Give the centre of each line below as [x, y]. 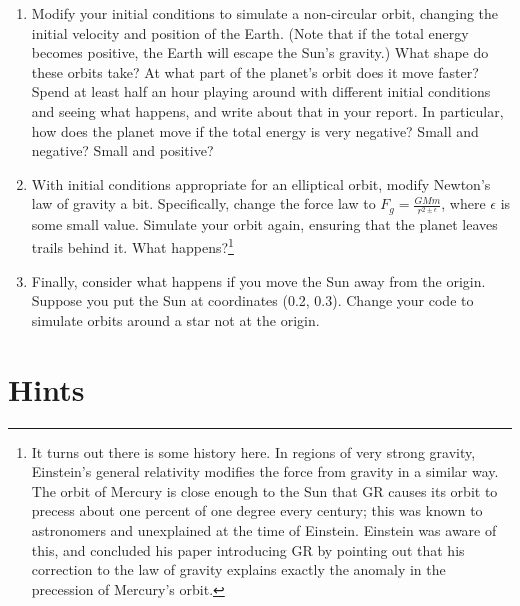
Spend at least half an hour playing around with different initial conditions [261, 91]
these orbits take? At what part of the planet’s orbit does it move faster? [255, 71]
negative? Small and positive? [122, 150]
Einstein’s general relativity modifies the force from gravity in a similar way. [265, 471]
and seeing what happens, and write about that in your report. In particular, [267, 110]
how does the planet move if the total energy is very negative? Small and [255, 130]
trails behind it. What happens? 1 [132, 246]
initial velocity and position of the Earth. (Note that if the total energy [250, 32]
